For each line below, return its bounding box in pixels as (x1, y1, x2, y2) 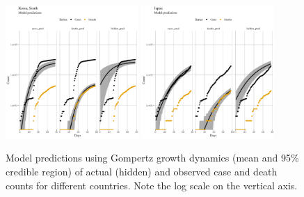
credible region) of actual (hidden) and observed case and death (6, 164, 278, 178)
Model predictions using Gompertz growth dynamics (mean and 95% (6, 150, 299, 165)
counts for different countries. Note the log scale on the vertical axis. (6, 178, 298, 192)
